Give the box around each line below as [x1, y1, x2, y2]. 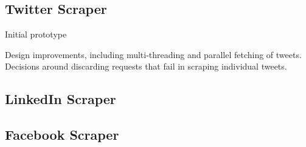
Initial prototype [5, 28, 67, 41]
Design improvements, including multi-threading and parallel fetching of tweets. [5, 48, 302, 60]
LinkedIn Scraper [5, 90, 116, 108]
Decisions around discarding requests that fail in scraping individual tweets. [5, 60, 287, 73]
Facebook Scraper [5, 125, 119, 144]
